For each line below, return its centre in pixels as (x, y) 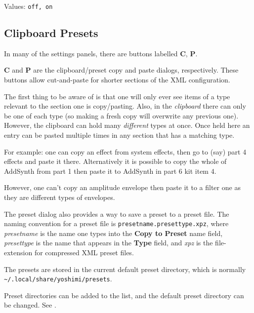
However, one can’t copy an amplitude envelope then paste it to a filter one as (122, 187)
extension (18, 253)
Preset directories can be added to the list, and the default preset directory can (124, 295)
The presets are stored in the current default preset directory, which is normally (125, 269)
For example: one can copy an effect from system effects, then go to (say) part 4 (125, 151)
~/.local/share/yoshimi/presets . (58, 279)
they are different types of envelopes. (60, 197)
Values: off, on (28, 6)
